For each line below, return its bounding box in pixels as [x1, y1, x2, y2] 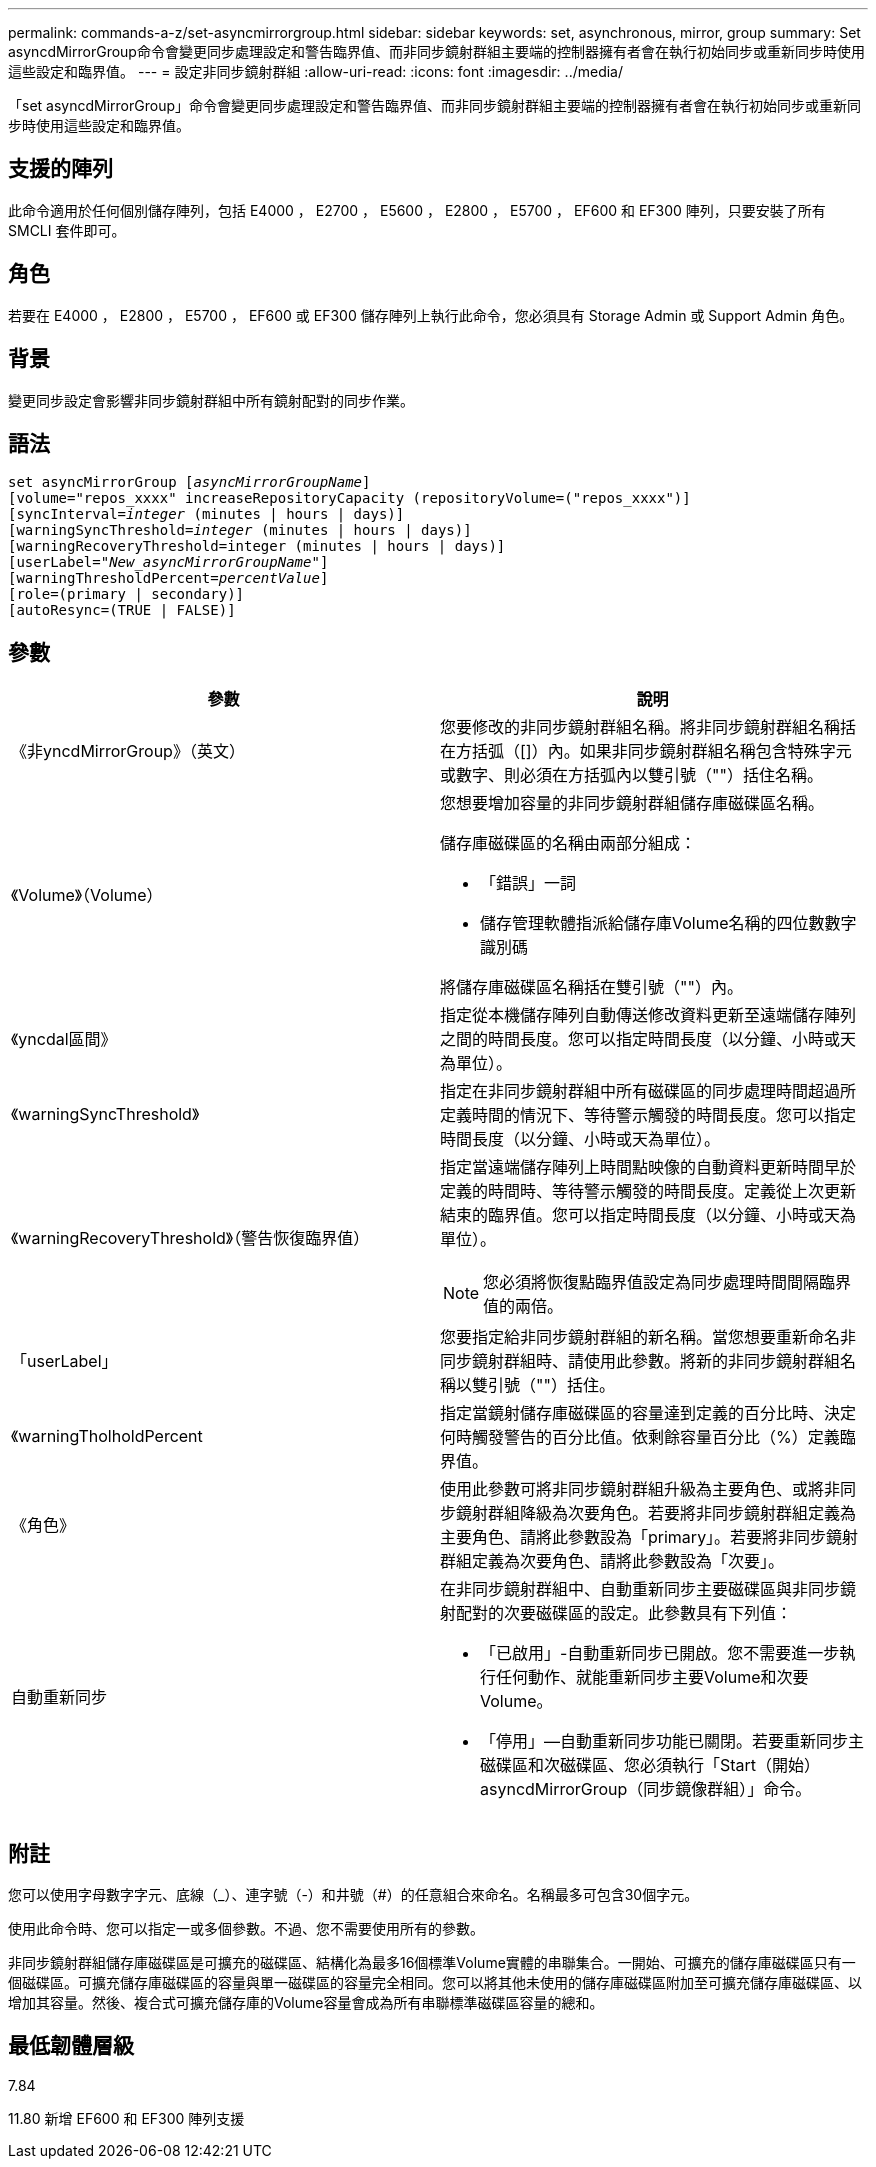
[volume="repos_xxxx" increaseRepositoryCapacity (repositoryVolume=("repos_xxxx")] [8, 490, 691, 507]
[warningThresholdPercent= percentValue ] [8, 570, 329, 587]
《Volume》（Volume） [11, 885, 163, 906]
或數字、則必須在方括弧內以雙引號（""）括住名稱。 [440, 765, 823, 786]
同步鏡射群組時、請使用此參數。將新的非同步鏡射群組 [440, 1351, 841, 1372]
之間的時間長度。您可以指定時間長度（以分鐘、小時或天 [440, 1029, 857, 1050]
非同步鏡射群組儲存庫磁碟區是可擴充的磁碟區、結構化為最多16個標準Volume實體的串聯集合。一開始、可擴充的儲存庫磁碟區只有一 [8, 1954, 856, 1972]
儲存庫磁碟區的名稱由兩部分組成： [440, 833, 697, 854]
